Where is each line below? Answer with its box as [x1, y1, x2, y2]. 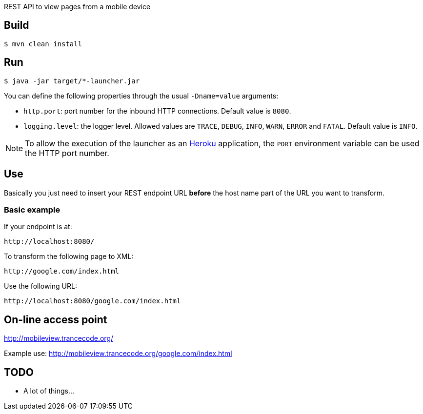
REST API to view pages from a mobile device [4, 2, 151, 11]
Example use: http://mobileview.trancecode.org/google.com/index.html [4, 349, 232, 358]
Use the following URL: [4, 282, 77, 291]
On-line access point [4, 313, 107, 326]
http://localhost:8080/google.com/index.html [4, 297, 181, 305]
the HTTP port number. [25, 148, 109, 158]
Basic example [4, 204, 60, 215]
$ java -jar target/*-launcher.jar [4, 77, 140, 85]
